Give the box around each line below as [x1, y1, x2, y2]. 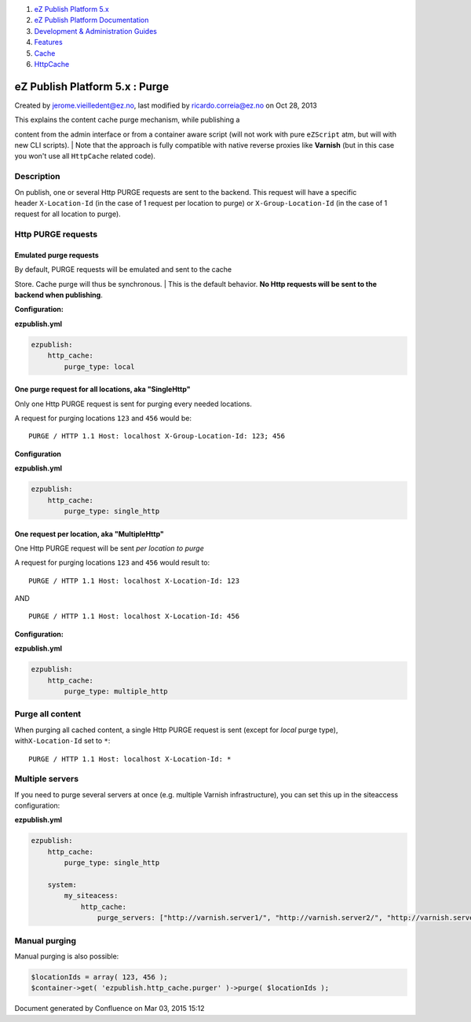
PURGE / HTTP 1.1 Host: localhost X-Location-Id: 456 [28, 612, 239, 621]
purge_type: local [64, 362, 135, 371]
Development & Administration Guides [34, 26, 157, 35]
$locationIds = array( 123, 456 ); [31, 973, 168, 981]
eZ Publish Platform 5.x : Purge [14, 79, 169, 93]
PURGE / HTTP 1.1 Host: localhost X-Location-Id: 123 [28, 576, 239, 585]
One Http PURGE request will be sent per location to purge [14, 543, 204, 553]
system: [47, 881, 78, 889]
